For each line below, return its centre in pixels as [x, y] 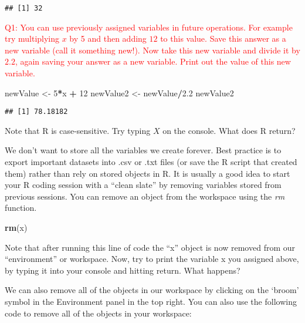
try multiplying [32, 38]
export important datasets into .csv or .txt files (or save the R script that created [151, 162]
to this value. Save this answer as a [223, 38]
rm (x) [16, 228]
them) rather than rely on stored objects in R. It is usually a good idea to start [148, 173]
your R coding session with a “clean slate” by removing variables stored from [143, 185]
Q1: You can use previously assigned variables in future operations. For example [149, 27]
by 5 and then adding [108, 38]
